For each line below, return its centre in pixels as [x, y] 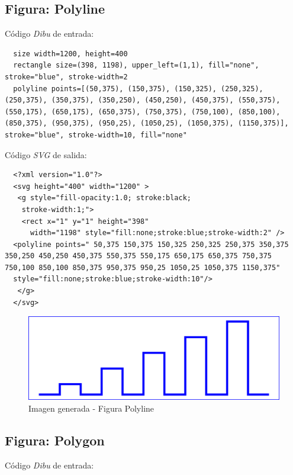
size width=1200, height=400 [70, 54]
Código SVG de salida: [46, 154]
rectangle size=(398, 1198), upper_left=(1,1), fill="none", [136, 65]
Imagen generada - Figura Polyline [91, 408]
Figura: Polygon [55, 440]
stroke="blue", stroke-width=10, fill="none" [96, 135]
